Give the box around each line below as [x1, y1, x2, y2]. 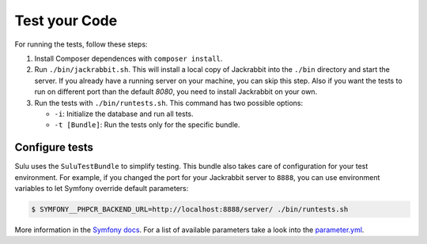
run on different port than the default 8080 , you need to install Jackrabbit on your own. [34, 87, 318, 96]
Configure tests [14, 141, 94, 154]
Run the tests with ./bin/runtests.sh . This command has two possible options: [34, 98, 304, 107]
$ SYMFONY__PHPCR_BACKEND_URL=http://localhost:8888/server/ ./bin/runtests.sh [31, 205, 349, 213]
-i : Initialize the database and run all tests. [54, 109, 194, 118]
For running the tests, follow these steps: [14, 39, 148, 49]
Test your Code [14, 12, 118, 29]
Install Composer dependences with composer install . [34, 54, 223, 63]
